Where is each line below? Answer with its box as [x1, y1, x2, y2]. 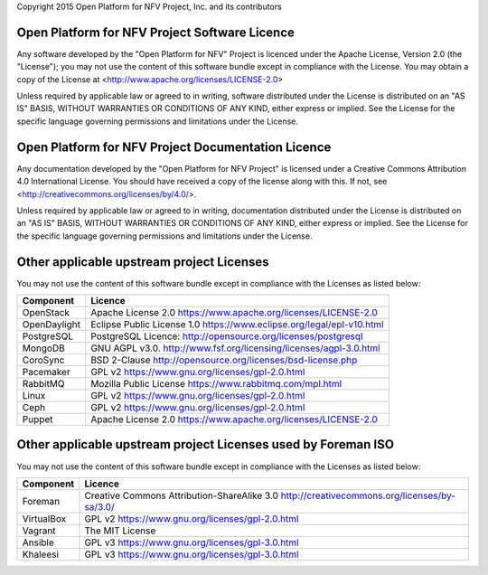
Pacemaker [22, 366, 71, 379]
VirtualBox [22, 512, 67, 524]
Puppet [22, 413, 53, 426]
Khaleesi [22, 548, 59, 561]
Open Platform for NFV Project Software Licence [16, 24, 296, 40]
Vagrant [22, 524, 56, 537]
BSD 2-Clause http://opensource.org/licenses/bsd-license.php [90, 353, 358, 366]
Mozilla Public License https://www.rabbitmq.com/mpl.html [90, 378, 343, 391]
